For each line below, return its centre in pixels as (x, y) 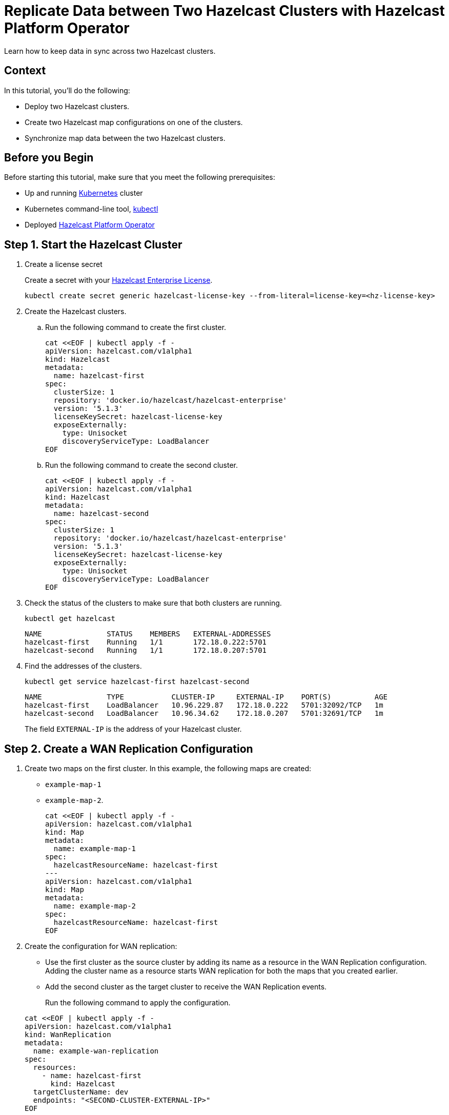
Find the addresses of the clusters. (83, 666)
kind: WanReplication (68, 1035)
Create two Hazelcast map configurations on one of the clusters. (134, 122)
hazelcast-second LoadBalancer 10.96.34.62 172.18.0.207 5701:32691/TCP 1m (204, 714)
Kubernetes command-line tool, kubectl (91, 209)
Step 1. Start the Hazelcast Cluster (93, 244)
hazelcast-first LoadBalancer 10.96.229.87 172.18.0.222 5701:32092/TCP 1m (204, 705)
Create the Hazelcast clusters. (76, 312)
